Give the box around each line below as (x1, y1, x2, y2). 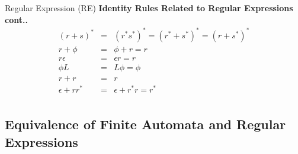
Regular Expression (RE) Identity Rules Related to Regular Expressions (5, 2, 293, 14)
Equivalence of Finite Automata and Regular (5, 115, 286, 133)
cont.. (5, 13, 28, 25)
